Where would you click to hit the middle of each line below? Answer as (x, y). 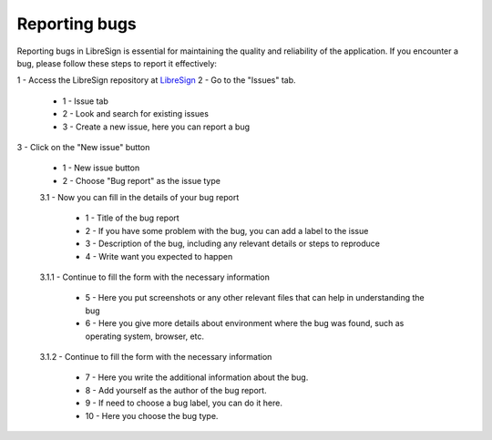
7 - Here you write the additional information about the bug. (197, 377)
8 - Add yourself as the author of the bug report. (176, 390)
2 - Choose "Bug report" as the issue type (141, 180)
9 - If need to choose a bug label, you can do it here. (184, 403)
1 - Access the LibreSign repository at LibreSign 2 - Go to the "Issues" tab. (156, 80)
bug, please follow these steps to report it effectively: (117, 63)
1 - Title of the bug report (132, 218)
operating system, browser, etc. (145, 336)
